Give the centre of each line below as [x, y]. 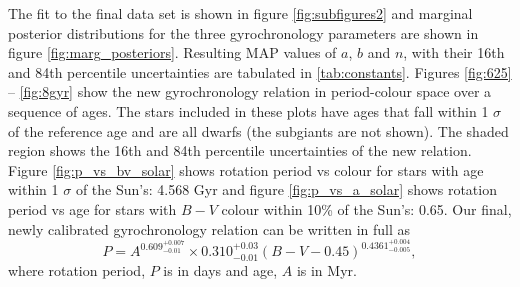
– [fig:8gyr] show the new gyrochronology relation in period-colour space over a [250, 91]
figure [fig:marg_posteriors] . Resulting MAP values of [172, 52]
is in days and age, [220, 269]
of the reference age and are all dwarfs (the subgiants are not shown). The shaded [258, 130]
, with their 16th [454, 52]
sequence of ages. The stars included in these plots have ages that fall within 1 [248, 110]
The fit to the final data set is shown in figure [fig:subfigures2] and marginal [240, 13]
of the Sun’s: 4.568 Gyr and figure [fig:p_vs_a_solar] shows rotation [286, 189]
